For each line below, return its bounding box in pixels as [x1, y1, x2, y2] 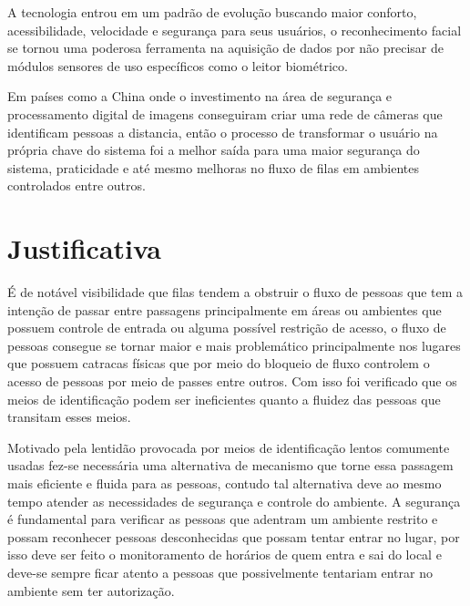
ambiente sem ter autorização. [7, 580, 175, 600]
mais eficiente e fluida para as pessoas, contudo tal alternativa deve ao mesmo [7, 474, 442, 492]
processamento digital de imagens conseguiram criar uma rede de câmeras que [7, 104, 443, 123]
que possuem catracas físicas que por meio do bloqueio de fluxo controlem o [7, 354, 430, 373]
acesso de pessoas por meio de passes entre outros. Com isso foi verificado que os [7, 372, 457, 391]
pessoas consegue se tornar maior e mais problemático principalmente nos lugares [7, 335, 461, 354]
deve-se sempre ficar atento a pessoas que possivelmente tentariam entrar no [7, 562, 433, 581]
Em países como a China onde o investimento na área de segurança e [7, 87, 393, 106]
